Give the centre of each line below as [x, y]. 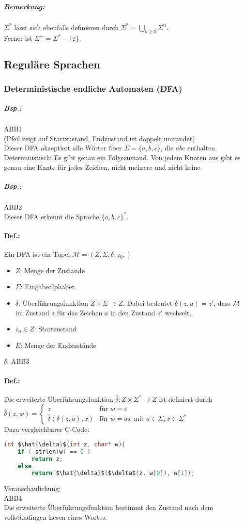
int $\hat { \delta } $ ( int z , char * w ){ [65, 444]
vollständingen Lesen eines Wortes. [55, 517]
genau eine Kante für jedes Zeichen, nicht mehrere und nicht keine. [103, 167]
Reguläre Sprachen [52, 64]
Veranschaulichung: [32, 488]
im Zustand [32, 312]
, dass [222, 303]
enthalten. [202, 148]
